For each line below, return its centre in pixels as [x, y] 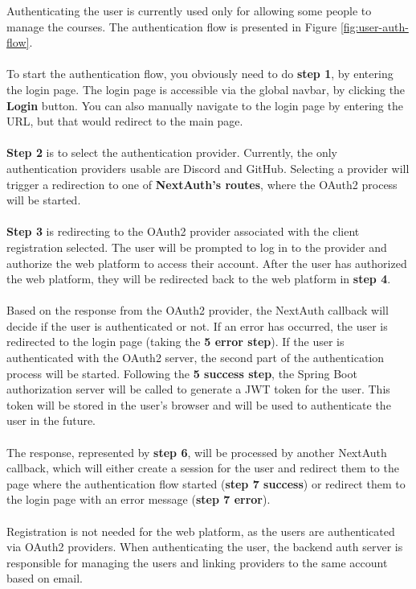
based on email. [45, 578]
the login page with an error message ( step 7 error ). [139, 499]
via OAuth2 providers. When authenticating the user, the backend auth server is [205, 547]
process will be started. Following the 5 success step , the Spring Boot [182, 373]
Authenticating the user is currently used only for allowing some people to [189, 10]
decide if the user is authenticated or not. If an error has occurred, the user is [197, 325]
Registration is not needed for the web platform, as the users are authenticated [201, 531]
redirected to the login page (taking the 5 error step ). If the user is [175, 342]
